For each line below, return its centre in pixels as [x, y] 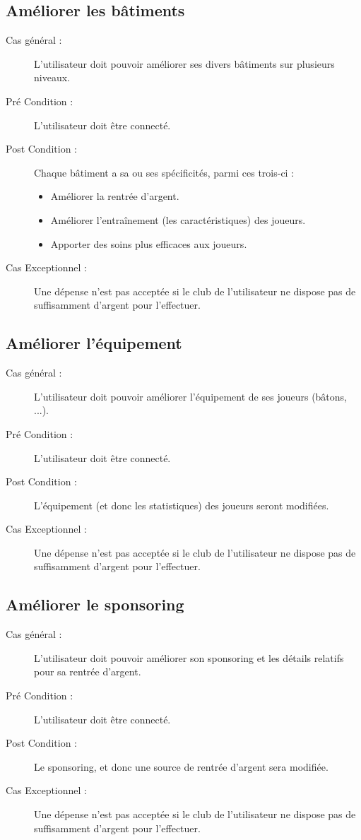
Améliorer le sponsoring [95, 604]
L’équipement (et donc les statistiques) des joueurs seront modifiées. [182, 505]
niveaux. [52, 77]
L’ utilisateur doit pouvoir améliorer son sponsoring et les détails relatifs [189, 657]
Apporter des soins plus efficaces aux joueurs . [149, 243]
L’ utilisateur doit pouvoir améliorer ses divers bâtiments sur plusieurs [184, 63]
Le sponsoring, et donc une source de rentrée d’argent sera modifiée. [181, 766]
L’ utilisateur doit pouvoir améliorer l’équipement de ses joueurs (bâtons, [190, 396]
